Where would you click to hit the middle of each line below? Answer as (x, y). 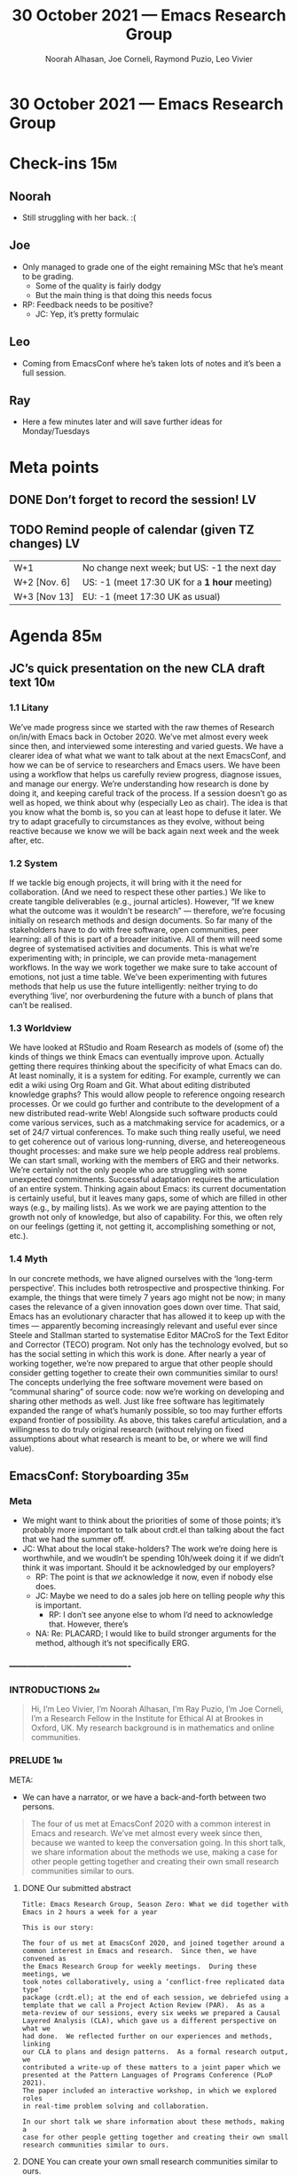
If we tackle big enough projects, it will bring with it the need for (125, 882)
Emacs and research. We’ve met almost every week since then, (147, 1832)
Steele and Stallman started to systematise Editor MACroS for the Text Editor (149, 1335)
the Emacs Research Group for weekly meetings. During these (139, 1966)
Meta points (54, 467)
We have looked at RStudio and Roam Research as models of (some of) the (146, 1047)
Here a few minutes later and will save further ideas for (122, 422)
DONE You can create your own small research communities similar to (150, 2161)
